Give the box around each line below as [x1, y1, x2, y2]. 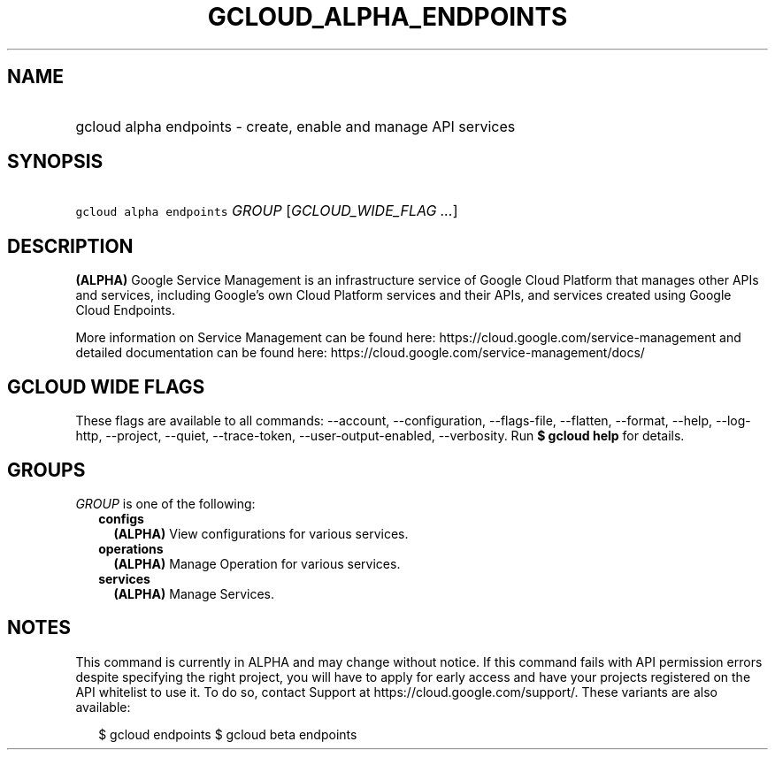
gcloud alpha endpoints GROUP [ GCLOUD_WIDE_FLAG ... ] [75, 202, 458, 220]
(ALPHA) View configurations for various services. [113, 525, 409, 541]
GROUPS [7, 458, 86, 481]
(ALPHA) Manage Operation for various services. [113, 555, 401, 571]
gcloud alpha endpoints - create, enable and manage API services [75, 117, 516, 135]
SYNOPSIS [7, 150, 104, 173]
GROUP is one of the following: [75, 495, 256, 511]
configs [98, 510, 144, 526]
